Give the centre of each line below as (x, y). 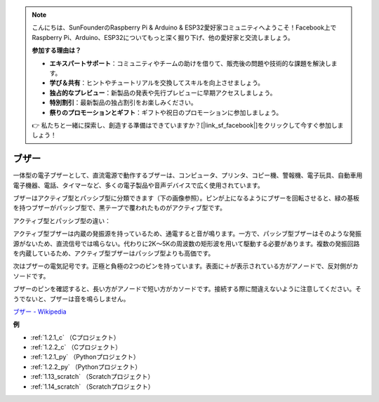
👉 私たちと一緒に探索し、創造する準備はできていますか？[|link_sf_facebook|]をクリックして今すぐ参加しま (188, 125)
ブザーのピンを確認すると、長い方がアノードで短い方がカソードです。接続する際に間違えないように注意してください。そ (187, 289)
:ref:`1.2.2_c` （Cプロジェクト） (76, 347)
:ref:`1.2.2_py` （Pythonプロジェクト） (86, 367)
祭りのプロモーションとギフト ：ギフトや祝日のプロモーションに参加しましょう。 (166, 112)
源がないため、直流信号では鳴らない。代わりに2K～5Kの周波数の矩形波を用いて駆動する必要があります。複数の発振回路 (186, 243)
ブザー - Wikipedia (40, 311)
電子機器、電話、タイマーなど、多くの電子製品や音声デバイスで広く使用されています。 (139, 185)
